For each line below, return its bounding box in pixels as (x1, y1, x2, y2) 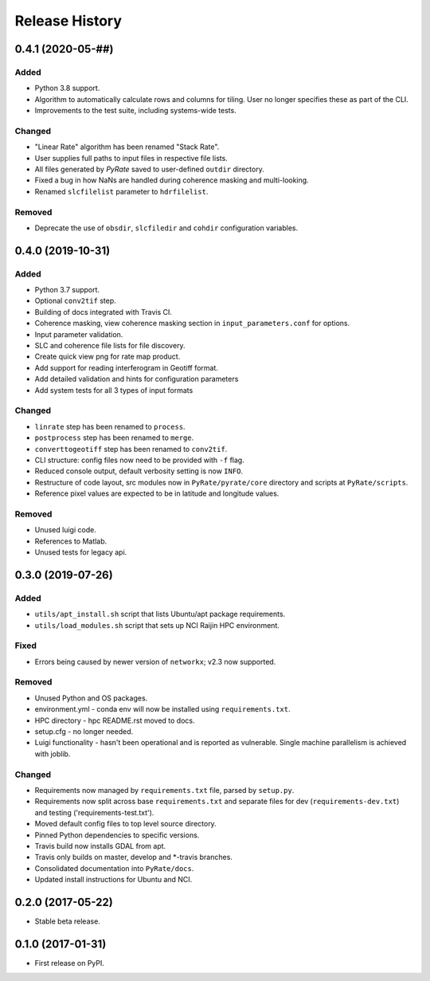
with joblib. (34, 749, 71, 759)
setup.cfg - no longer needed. (34, 727, 134, 736)
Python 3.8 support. (34, 84, 100, 93)
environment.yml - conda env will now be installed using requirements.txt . (34, 704, 291, 714)
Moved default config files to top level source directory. (34, 819, 217, 829)
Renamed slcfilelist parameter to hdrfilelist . (34, 186, 209, 196)
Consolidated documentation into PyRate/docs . (34, 863, 194, 873)
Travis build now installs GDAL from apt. (34, 841, 166, 850)
